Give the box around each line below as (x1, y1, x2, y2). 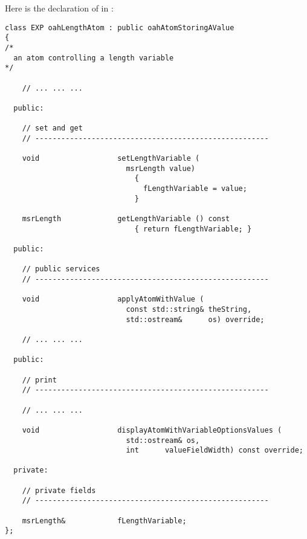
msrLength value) (126, 164, 195, 173)
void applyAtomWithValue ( (22, 295, 204, 304)
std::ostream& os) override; (126, 315, 265, 324)
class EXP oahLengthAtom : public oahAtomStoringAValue (5, 23, 234, 32)
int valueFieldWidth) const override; (126, 446, 303, 455)
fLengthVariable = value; (143, 184, 247, 193)
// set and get (22, 124, 83, 133)
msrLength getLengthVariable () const (22, 215, 230, 224)
